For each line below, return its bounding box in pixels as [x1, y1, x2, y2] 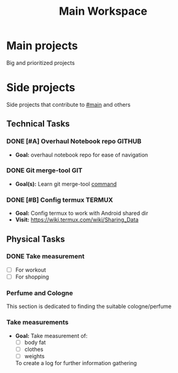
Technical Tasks [6, 118, 70, 129]
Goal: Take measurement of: [15, 332, 88, 339]
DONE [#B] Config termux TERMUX [6, 195, 114, 204]
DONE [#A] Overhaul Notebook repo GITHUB [6, 137, 142, 145]
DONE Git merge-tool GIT [6, 166, 83, 175]
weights [24, 352, 45, 360]
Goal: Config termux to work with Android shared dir [15, 210, 149, 217]
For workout [15, 266, 46, 274]
